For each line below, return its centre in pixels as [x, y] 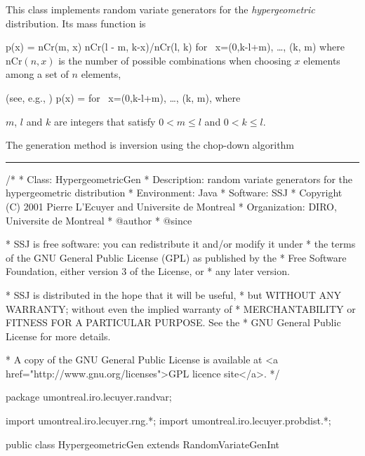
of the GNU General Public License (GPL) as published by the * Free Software [176, 257]
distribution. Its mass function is [76, 23]
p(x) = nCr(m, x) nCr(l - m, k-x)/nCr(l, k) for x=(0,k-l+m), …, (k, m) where [175, 47]
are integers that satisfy [105, 121]
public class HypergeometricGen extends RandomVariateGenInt [143, 444]
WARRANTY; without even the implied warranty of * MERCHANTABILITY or [181, 308]
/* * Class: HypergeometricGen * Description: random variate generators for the [179, 179]
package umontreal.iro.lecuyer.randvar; [89, 397]
